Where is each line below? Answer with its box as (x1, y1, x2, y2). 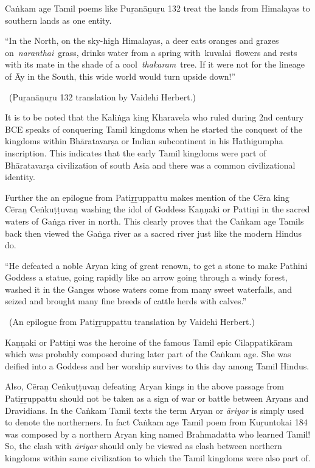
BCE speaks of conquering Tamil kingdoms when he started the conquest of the (5, 122, 302, 135)
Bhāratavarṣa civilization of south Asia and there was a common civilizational (5, 158, 296, 171)
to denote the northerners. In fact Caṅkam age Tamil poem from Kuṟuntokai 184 (5, 416, 308, 428)
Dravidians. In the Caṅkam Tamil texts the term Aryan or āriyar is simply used (5, 403, 304, 416)
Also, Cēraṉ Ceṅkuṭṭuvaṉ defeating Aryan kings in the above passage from (5, 380, 284, 393)
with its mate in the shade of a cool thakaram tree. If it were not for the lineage (5, 58, 305, 71)
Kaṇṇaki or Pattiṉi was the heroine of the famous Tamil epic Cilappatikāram (5, 335, 292, 348)
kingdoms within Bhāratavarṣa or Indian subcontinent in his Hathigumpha (5, 134, 283, 147)
